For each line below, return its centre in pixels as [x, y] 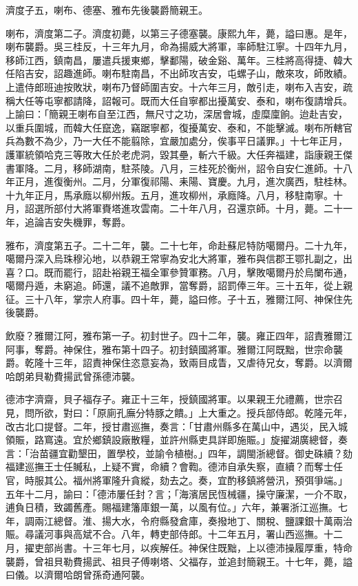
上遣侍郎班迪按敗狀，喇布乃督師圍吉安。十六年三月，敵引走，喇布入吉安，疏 [179, 86]
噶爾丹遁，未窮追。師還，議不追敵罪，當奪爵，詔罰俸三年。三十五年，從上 [174, 285]
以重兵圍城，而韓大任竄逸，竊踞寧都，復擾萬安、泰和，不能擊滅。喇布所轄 [174, 127]
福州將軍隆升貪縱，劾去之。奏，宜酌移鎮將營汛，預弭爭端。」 [210, 480]
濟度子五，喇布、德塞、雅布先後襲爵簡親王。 [107, 10]
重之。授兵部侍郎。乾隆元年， [285, 413]
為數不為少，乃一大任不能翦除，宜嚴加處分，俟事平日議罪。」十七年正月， [181, 141]
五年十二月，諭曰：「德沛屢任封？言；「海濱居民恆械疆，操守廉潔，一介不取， [179, 493]
